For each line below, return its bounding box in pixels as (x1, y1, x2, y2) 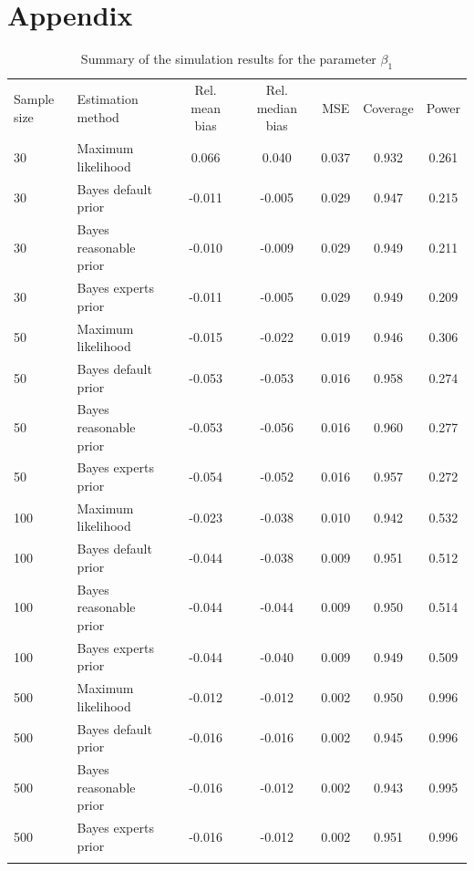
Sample (14, 88, 55, 108)
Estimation (77, 88, 139, 108)
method (77, 107, 119, 126)
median (256, 98, 297, 117)
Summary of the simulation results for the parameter (80, 49, 376, 68)
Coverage (363, 98, 414, 117)
